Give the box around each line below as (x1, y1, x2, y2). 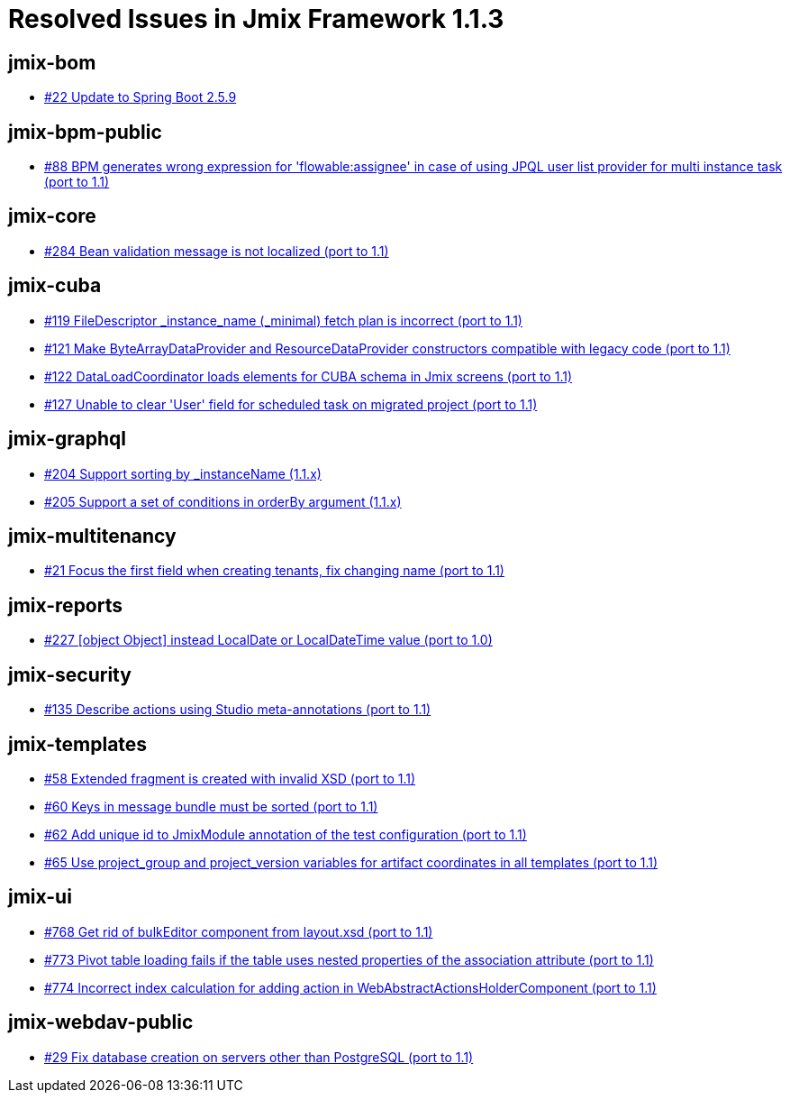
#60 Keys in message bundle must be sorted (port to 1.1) (44, 798, 378, 814)
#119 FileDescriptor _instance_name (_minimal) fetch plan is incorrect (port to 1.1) (44, 312, 522, 328)
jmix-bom (8, 50, 96, 74)
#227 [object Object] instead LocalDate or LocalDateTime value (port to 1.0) (44, 632, 493, 648)
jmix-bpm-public (8, 120, 162, 143)
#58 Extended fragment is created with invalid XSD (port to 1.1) (44, 770, 416, 786)
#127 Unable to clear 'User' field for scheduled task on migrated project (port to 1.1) (44, 396, 538, 412)
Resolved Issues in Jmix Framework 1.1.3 (8, 4, 504, 34)
